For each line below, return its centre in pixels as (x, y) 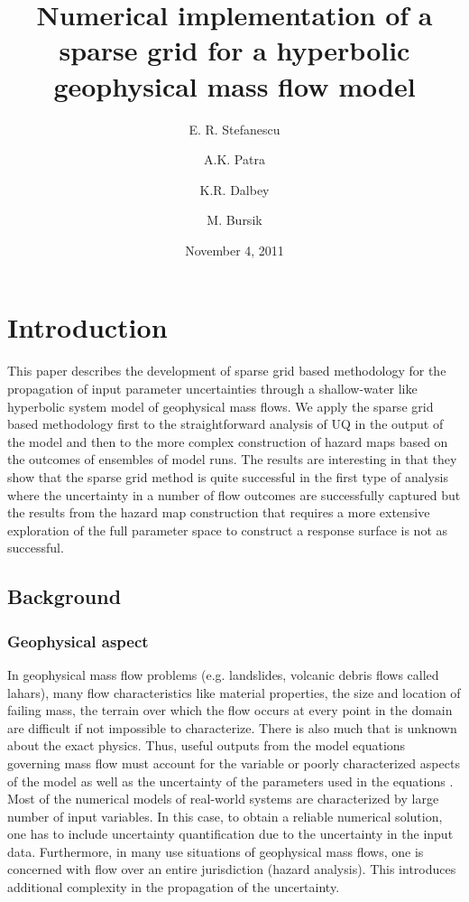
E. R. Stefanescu (234, 129)
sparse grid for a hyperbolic (234, 50)
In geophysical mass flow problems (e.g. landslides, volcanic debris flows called (223, 674)
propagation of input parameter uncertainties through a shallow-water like (212, 388)
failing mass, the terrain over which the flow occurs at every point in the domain (230, 710)
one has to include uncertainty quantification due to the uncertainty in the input (230, 834)
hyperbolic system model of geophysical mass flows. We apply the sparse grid (221, 406)
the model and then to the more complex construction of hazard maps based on (228, 441)
